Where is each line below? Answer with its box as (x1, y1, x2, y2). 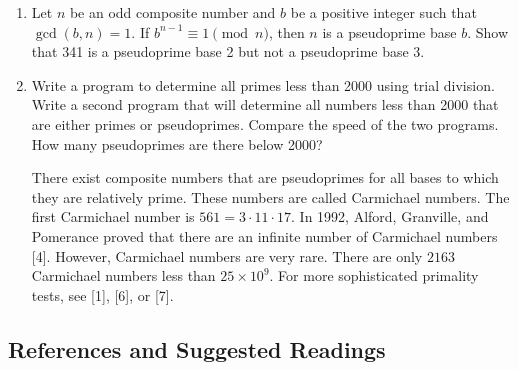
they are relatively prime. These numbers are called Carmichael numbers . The (31, 186, 510, 207)
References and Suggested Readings (8, 333, 386, 364)
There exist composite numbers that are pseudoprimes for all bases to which (31, 167, 499, 188)
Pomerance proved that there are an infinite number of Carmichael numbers (31, 225, 498, 246)
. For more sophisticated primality (269, 265, 479, 286)
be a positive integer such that (290, 2, 477, 22)
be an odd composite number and (69, 2, 276, 22)
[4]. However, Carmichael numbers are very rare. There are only (31, 245, 423, 266)
